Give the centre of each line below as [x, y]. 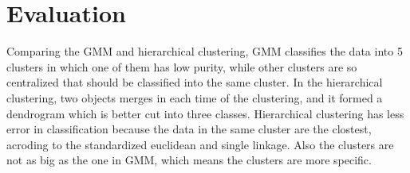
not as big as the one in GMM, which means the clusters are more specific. [189, 160]
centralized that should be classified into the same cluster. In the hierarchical [195, 82]
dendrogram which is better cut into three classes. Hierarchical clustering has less [205, 113]
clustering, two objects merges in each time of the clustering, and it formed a [195, 97]
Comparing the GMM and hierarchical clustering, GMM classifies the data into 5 [205, 51]
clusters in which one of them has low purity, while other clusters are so [182, 66]
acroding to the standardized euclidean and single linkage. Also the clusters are [200, 144]
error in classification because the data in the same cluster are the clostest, [189, 129]
